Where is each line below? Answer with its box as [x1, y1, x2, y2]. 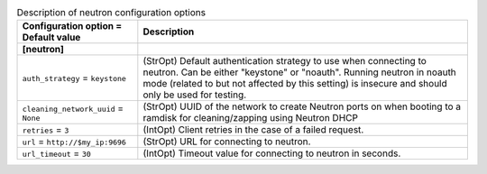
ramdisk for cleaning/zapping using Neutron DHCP [142, 112, 358, 124]
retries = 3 [22, 124, 69, 136]
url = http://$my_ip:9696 [22, 135, 126, 148]
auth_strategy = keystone [22, 72, 126, 85]
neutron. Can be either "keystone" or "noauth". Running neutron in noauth [142, 66, 457, 78]
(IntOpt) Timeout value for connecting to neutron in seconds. [142, 147, 401, 160]
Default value [22, 32, 81, 44]
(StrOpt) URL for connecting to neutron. [142, 135, 311, 148]
